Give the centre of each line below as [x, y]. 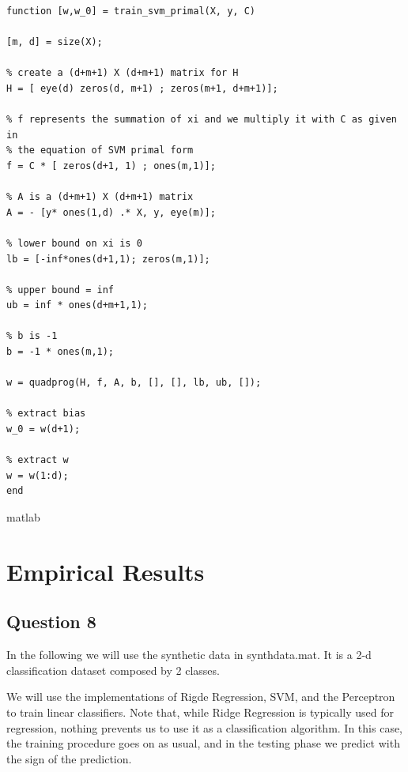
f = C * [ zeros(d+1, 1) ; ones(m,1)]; [111, 166]
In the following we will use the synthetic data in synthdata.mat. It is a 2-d [189, 655]
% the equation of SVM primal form [100, 151]
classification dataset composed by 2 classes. [113, 670]
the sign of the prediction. [69, 758]
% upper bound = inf [60, 290]
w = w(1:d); [38, 475]
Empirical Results [106, 571]
